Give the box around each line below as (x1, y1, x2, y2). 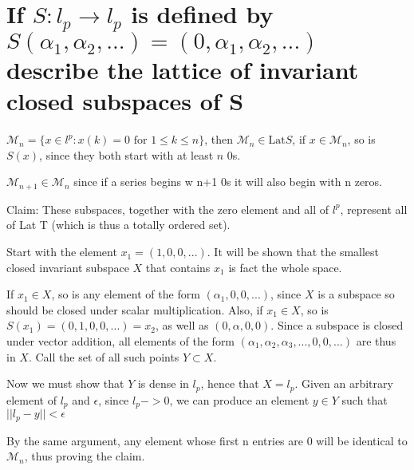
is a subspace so (317, 286, 395, 302)
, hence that (200, 375, 259, 392)
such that (341, 391, 388, 408)
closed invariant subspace (6, 259, 129, 275)
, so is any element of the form (51, 286, 200, 302)
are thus (356, 333, 396, 350)
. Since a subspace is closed (270, 317, 404, 334)
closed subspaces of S (6, 85, 244, 117)
